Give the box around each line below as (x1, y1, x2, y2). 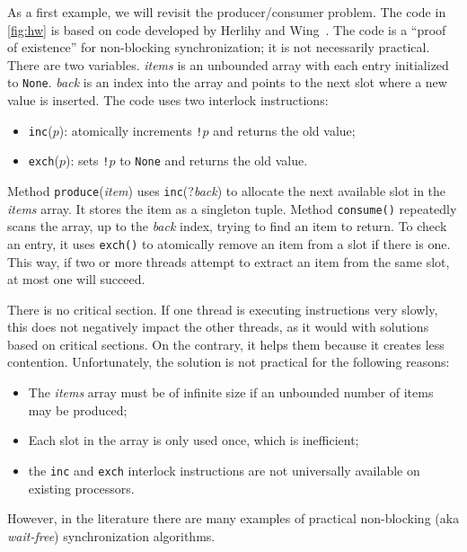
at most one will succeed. (7, 270, 145, 289)
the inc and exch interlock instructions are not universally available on (28, 460, 420, 479)
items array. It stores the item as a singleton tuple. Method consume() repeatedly (7, 199, 457, 218)
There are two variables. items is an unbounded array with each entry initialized (7, 55, 449, 74)
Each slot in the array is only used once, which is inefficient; (28, 431, 359, 450)
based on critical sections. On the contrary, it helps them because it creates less (7, 334, 445, 353)
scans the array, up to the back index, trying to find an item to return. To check (7, 217, 447, 236)
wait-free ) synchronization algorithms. (7, 526, 216, 545)
